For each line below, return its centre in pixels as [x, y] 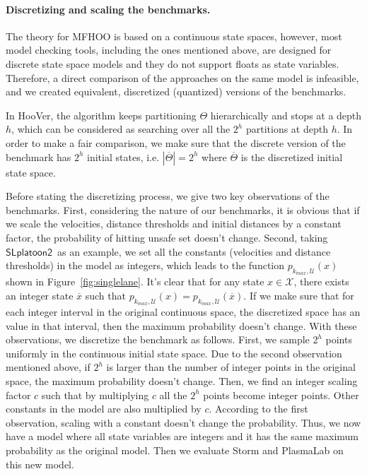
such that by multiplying [95, 395]
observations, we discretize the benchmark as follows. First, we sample [158, 339]
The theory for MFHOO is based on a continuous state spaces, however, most [174, 36]
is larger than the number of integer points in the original [231, 367]
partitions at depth [287, 129]
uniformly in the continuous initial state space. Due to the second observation [174, 353]
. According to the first [258, 409]
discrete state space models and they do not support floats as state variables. [173, 63]
